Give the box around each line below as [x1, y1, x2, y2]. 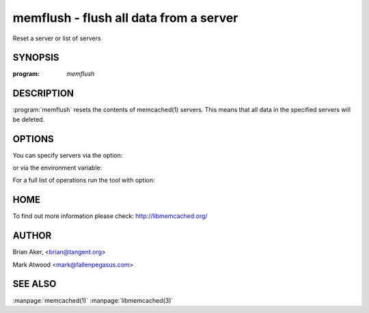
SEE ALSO [12, 278, 57, 290]
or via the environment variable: [12, 164, 102, 172]
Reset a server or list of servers [12, 34, 102, 42]
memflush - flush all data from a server [12, 10, 238, 25]
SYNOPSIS [12, 52, 59, 64]
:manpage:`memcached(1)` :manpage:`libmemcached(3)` [12, 296, 174, 304]
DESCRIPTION [12, 87, 74, 99]
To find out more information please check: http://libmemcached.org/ [12, 212, 208, 220]
